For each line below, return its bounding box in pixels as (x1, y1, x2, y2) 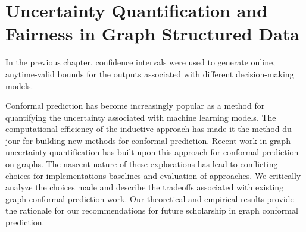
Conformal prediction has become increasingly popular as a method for (5, 99, 265, 112)
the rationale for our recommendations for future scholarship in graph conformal (5, 204, 298, 217)
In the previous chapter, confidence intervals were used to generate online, (5, 56, 276, 68)
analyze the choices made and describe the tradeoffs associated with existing (5, 181, 284, 193)
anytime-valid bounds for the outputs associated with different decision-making (5, 67, 294, 80)
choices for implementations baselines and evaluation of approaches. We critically (5, 169, 301, 181)
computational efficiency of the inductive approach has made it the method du (5, 123, 292, 135)
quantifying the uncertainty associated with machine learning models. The (5, 111, 276, 123)
